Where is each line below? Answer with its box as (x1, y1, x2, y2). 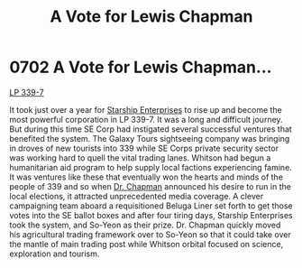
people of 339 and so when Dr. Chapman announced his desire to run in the (9, 180, 291, 191)
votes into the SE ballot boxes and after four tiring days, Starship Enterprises (9, 209, 293, 220)
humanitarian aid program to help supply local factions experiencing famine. (9, 162, 293, 172)
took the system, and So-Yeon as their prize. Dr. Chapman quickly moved (9, 219, 281, 230)
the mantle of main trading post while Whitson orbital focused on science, (9, 238, 284, 249)
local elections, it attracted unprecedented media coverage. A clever (9, 190, 264, 201)
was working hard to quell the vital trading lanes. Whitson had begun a (9, 152, 271, 163)
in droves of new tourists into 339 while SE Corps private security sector (9, 143, 279, 153)
